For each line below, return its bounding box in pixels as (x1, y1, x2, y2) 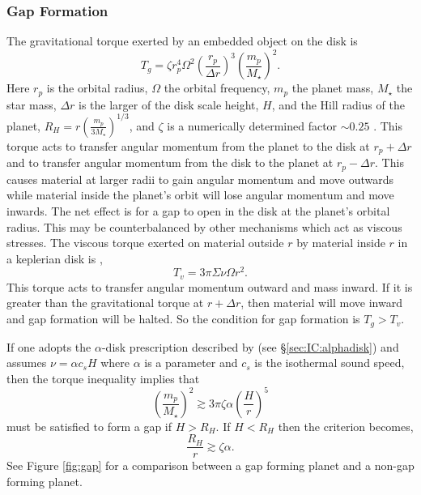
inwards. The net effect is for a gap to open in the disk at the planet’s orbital (6, 202, 390, 219)
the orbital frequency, (164, 79, 270, 96)
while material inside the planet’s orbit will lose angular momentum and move (6, 186, 394, 203)
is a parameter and (144, 354, 238, 371)
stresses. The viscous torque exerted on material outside (6, 234, 284, 251)
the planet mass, (291, 79, 374, 96)
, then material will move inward (240, 294, 402, 311)
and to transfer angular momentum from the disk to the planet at (6, 154, 334, 171)
